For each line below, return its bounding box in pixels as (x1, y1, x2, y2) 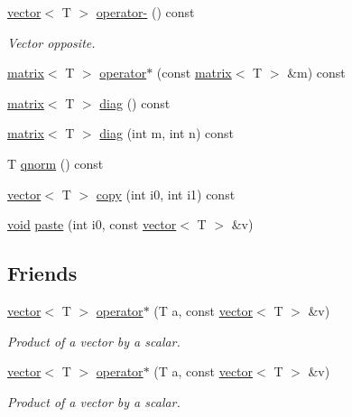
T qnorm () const (7, 153, 104, 172)
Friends (7, 259, 78, 287)
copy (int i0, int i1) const (96, 184, 236, 203)
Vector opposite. (7, 32, 96, 51)
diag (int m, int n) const (99, 124, 234, 143)
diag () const (99, 93, 171, 112)
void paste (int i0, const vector (7, 215, 177, 234)
